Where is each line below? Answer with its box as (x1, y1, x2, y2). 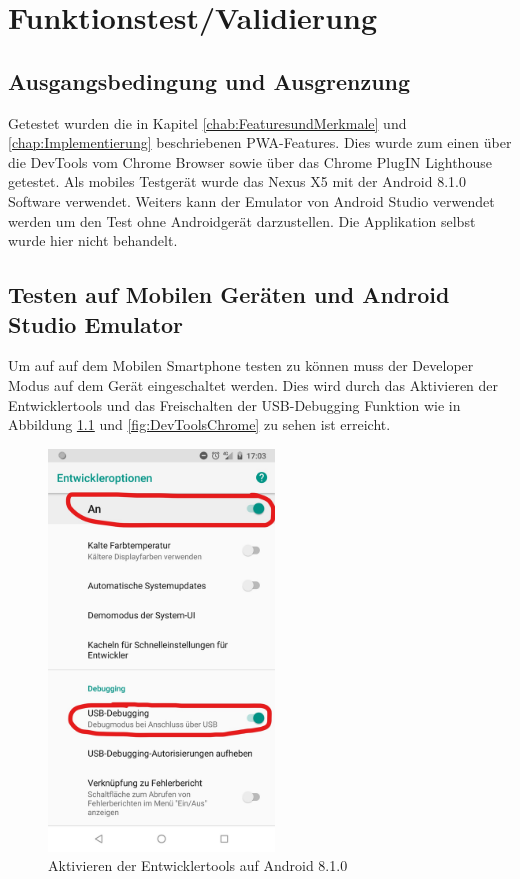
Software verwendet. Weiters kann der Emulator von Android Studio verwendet (8, 190, 495, 211)
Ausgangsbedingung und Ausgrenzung (8, 65, 411, 96)
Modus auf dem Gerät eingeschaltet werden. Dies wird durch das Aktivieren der (8, 374, 499, 395)
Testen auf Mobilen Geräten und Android (8, 279, 450, 310)
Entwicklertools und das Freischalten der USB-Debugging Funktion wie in (8, 394, 461, 415)
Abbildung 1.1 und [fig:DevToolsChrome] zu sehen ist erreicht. (8, 414, 391, 435)
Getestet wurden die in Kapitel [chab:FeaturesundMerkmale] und (8, 112, 407, 133)
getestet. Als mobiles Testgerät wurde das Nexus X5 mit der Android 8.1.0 (8, 171, 466, 192)
